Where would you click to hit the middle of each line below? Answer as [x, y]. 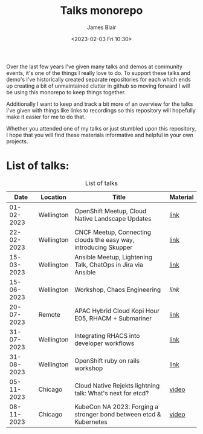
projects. [17, 141]
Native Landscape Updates [113, 218]
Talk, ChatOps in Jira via [109, 265]
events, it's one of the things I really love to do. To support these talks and [98, 73]
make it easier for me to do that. [46, 117]
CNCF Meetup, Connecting [113, 232]
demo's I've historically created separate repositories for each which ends [99, 79]
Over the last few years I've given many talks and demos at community [95, 66]
